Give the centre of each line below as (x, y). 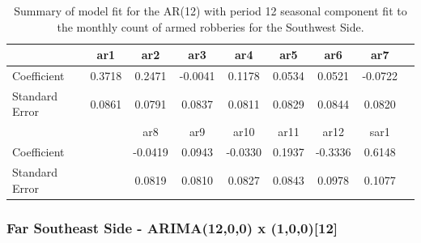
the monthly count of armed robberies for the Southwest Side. (210, 26)
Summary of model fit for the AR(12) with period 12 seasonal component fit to (210, 11)
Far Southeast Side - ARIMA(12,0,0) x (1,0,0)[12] (172, 227)
